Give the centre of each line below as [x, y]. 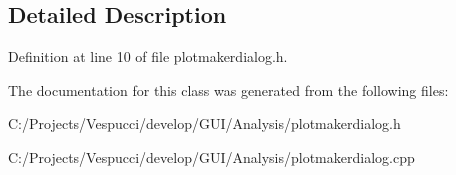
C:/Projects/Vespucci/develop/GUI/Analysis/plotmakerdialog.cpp [211, 156]
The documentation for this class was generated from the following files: [228, 89]
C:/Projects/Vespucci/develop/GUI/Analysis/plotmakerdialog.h [204, 123]
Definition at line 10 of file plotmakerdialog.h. [148, 56]
